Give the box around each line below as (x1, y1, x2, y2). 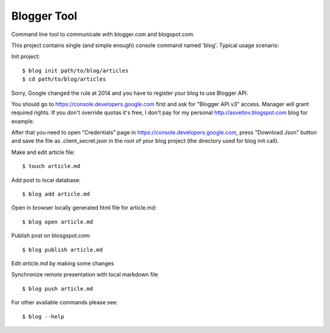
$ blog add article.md (22, 191, 90, 198)
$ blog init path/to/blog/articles (22, 67, 129, 74)
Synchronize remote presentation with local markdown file (11, 271, 158, 278)
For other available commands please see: (11, 299, 119, 306)
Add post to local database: (11, 176, 81, 183)
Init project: (11, 53, 40, 60)
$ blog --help (22, 313, 64, 320)
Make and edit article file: (11, 148, 76, 156)
